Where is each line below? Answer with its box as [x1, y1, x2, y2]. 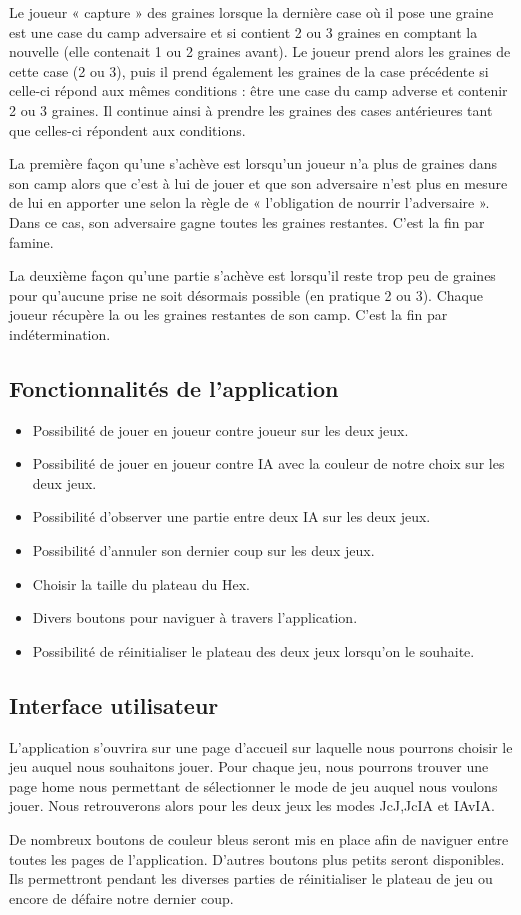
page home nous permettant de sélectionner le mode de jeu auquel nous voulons [9, 775, 498, 796]
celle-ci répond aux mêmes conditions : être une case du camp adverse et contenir [9, 80, 508, 101]
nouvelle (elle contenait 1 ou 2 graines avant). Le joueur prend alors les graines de [9, 41, 511, 62]
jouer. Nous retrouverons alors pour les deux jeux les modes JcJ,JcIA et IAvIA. [9, 795, 495, 816]
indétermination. [9, 323, 111, 344]
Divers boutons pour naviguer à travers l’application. [32, 607, 358, 628]
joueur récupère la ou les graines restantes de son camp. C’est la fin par [9, 304, 448, 325]
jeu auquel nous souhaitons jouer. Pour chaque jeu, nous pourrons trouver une [9, 756, 489, 777]
